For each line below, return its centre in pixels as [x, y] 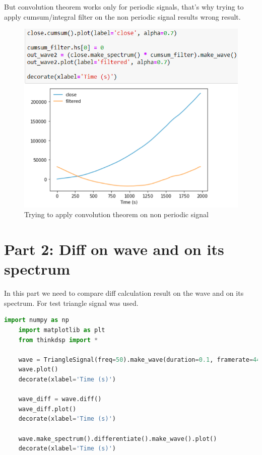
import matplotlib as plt [62, 330]
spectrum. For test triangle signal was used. [71, 303]
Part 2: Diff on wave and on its [114, 249]
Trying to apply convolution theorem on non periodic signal [116, 214]
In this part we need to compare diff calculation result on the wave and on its [124, 293]
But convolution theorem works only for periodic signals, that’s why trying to [124, 7]
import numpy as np [37, 320]
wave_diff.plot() [47, 409]
